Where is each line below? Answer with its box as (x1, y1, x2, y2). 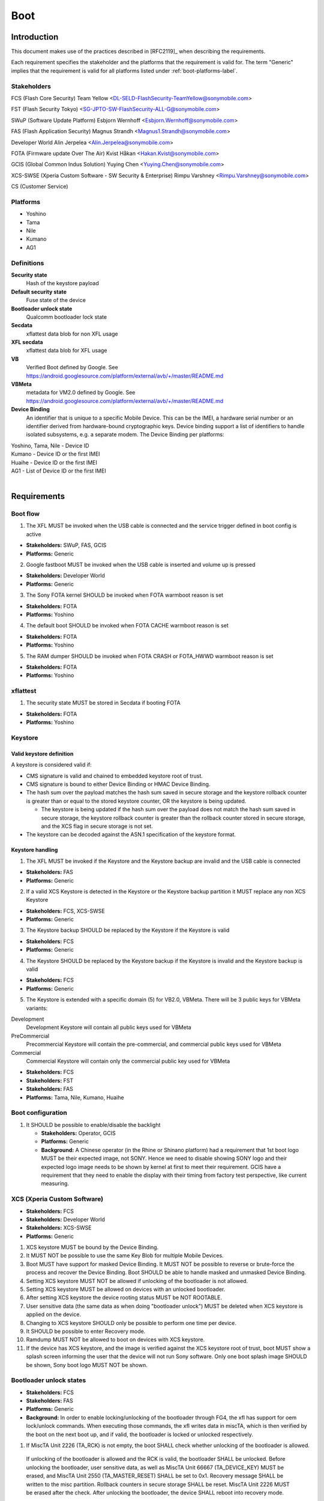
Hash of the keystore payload (26, 280, 99, 287)
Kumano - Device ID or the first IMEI (11, 450, 100, 458)
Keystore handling (11, 847, 58, 854)
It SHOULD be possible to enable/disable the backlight (26, 1121, 161, 1128)
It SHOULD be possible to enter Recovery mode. (26, 1327, 146, 1335)
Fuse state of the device (26, 297, 86, 304)
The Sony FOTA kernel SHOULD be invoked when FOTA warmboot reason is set (26, 591, 224, 599)
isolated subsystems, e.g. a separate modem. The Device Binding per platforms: (26, 431, 224, 438)
